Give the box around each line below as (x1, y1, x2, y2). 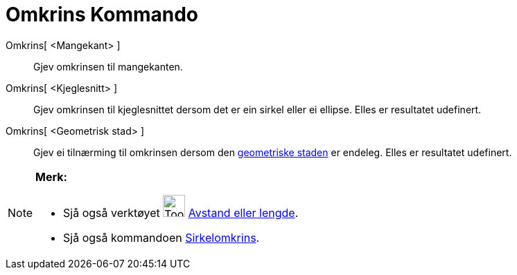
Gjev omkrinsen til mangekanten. (33, 60, 183, 73)
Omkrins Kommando (6, 3, 199, 26)
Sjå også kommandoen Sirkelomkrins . (63, 230, 260, 245)
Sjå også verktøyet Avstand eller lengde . (63, 205, 299, 220)
